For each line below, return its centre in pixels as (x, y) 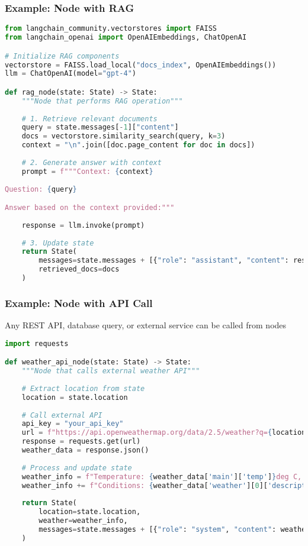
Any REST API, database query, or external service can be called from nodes (146, 325)
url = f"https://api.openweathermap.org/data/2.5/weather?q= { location (164, 433)
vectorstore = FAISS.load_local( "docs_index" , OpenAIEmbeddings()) (141, 65)
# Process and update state (77, 468)
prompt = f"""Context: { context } (87, 171)
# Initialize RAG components (62, 56)
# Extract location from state (83, 388)
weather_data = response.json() (85, 450)
